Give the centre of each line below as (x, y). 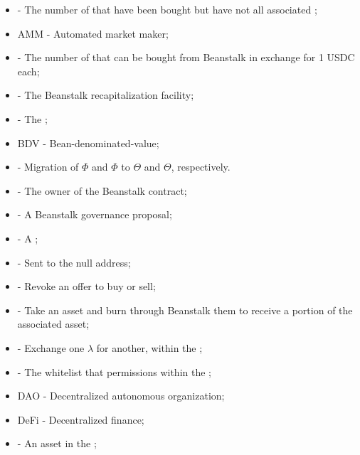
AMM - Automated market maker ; (93, 33)
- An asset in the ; (57, 443)
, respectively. (201, 167)
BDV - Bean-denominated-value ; (88, 143)
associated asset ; (53, 324)
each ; (28, 71)
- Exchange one (51, 347)
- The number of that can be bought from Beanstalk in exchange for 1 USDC (186, 57)
